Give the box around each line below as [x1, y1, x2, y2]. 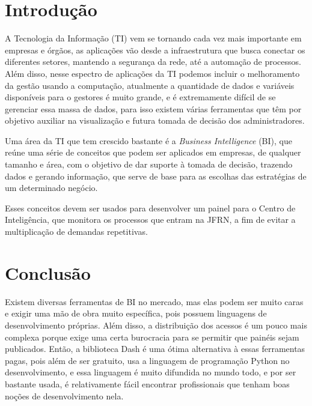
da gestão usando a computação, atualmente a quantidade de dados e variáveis [5, 79, 295, 91]
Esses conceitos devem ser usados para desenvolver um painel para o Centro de [5, 201, 296, 214]
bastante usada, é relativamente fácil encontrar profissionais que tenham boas [5, 377, 290, 390]
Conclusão [5, 260, 91, 285]
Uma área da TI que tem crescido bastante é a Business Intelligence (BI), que [5, 134, 292, 147]
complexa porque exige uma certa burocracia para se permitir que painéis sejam [5, 330, 299, 343]
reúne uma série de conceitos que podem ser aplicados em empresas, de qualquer [5, 146, 301, 159]
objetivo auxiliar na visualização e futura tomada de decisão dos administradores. [5, 114, 305, 127]
